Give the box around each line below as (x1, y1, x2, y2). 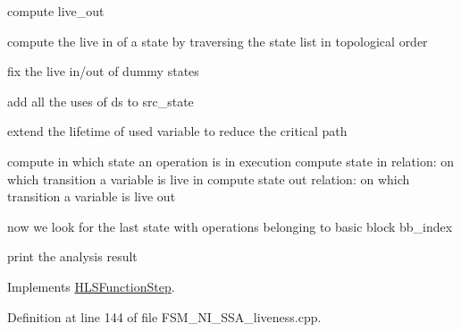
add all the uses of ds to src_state (7, 91, 194, 110)
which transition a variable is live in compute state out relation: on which (7, 169, 410, 188)
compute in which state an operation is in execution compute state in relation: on (7, 151, 455, 170)
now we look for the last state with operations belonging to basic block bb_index (7, 217, 453, 235)
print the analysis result (7, 247, 138, 266)
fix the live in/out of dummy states (7, 62, 199, 81)
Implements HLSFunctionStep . (7, 277, 175, 295)
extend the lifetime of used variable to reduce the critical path (7, 122, 348, 140)
